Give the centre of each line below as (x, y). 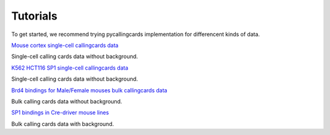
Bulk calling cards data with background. (63, 124)
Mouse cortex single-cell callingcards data (65, 45)
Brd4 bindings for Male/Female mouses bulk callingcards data (89, 90)
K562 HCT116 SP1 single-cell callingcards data (70, 68)
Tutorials (34, 16)
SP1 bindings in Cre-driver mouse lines (60, 112)
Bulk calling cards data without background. (67, 101)
